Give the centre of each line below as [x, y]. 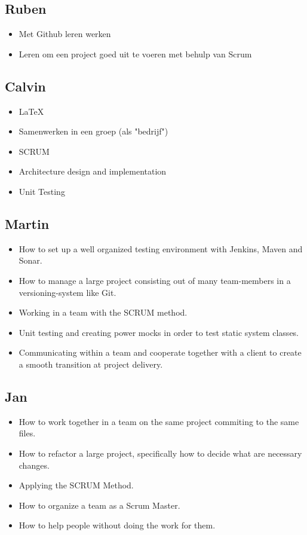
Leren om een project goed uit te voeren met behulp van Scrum [135, 53]
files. [27, 433]
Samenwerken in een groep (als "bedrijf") [93, 131]
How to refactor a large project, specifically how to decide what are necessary [160, 453]
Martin [27, 223]
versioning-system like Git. [67, 292]
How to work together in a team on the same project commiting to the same [159, 421]
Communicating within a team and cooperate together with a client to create [160, 352]
